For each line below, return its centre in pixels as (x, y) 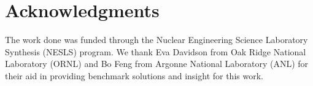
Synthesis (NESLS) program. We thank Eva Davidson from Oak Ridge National (156, 51)
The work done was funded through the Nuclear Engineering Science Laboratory (156, 40)
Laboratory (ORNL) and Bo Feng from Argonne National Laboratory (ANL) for (157, 64)
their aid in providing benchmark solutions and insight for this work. (134, 75)
